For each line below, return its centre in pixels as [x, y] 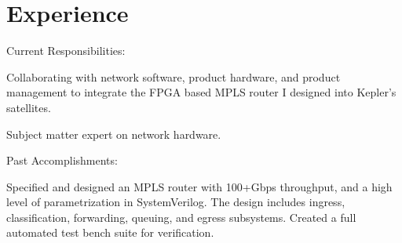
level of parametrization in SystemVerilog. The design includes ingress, [176, 202]
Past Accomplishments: [62, 160]
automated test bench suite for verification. [110, 232]
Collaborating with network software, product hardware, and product [174, 76]
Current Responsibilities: [66, 51]
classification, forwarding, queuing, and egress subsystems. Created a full [181, 217]
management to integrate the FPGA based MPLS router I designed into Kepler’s [201, 92]
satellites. [29, 107]
